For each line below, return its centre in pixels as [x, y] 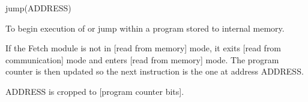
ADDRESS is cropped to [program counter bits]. [95, 91]
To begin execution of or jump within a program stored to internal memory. [145, 28]
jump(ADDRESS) [38, 8]
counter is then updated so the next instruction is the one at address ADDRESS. [155, 71]
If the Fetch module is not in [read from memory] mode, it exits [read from [143, 48]
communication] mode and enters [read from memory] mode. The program [142, 59]
